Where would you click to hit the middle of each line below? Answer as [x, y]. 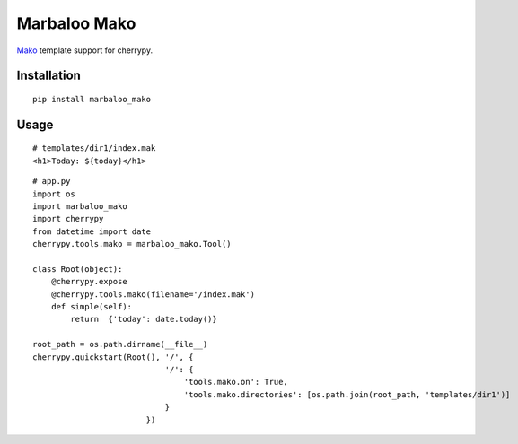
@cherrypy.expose [89, 282]
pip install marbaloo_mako [92, 99]
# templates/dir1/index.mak [94, 148]
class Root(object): [78, 269]
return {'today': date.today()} [144, 319]
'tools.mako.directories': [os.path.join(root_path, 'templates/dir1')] [347, 394]
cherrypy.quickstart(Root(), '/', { [113, 357]
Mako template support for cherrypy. [84, 50]
